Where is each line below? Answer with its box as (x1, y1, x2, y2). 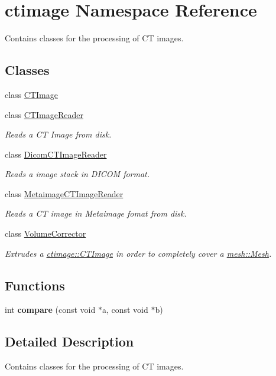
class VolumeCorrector (5, 227, 86, 240)
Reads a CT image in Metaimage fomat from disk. (5, 207, 187, 220)
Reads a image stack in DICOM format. (5, 168, 150, 180)
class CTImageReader (5, 108, 83, 120)
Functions (5, 276, 65, 294)
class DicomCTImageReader (5, 148, 107, 160)
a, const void (102, 303, 148, 316)
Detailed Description (5, 332, 134, 351)
